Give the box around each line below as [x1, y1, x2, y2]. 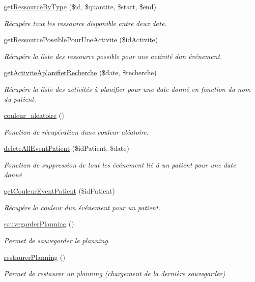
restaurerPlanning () [4, 252, 65, 262]
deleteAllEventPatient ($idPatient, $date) [4, 143, 129, 153]
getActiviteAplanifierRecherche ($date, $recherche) [4, 67, 157, 78]
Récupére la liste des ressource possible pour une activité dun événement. [4, 51, 222, 61]
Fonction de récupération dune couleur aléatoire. [4, 126, 149, 137]
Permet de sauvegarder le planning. [4, 235, 110, 245]
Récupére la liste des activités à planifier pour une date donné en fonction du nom [4, 84, 251, 94]
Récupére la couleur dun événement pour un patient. [4, 202, 161, 212]
